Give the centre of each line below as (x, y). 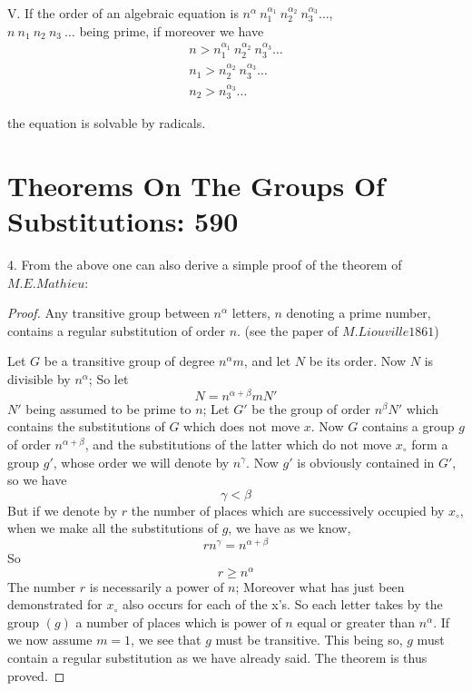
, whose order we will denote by (141, 462)
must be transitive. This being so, (309, 640)
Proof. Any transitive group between (108, 313)
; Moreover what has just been (320, 586)
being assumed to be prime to (108, 408)
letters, (251, 313)
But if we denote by (63, 510)
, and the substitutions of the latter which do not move (238, 444)
